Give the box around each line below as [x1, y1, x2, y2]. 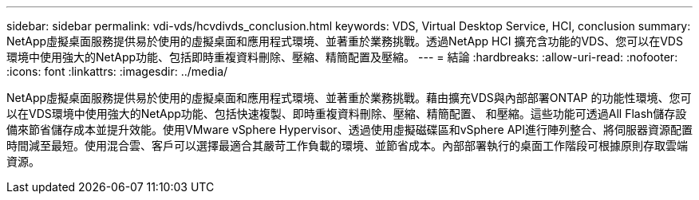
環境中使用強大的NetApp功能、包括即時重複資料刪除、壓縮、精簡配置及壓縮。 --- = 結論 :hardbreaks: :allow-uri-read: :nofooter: [6, 50, 678, 64]
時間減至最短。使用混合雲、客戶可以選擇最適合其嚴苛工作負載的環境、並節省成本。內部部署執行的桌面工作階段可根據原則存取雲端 [6, 139, 688, 152]
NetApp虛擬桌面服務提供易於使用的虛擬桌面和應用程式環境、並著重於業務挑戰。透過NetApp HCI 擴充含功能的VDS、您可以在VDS [6, 34, 683, 48]
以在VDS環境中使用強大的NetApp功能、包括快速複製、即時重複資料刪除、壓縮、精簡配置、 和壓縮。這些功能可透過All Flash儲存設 [6, 107, 687, 120]
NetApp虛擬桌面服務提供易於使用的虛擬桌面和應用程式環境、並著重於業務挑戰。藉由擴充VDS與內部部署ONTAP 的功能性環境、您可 [6, 91, 692, 104]
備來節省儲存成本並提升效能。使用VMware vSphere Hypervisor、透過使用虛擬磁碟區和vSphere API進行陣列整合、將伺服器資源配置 [6, 123, 693, 136]
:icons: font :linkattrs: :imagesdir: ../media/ [6, 65, 228, 78]
